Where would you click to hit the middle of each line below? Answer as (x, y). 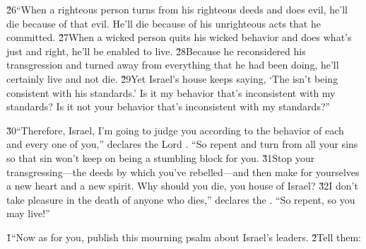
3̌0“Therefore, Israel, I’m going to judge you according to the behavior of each (175, 130)
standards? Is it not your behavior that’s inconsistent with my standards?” (169, 106)
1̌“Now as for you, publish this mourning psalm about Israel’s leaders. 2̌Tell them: (184, 237)
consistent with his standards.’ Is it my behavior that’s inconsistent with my (171, 92)
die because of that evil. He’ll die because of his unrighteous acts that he (164, 23)
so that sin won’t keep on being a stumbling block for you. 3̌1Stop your (161, 157)
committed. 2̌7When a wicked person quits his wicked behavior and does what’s (179, 37)
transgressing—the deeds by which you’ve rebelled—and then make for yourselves (183, 172)
